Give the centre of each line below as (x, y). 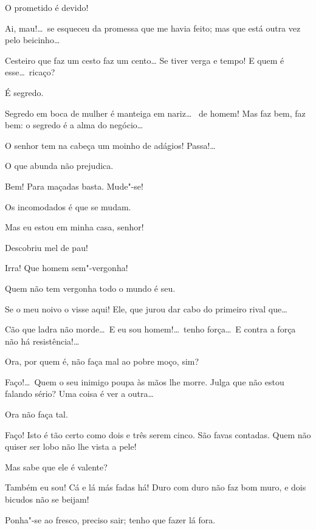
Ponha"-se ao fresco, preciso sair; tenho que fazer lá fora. (110, 519)
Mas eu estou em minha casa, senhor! (74, 227)
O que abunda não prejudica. (59, 166)
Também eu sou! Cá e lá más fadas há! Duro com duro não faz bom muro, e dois (156, 487)
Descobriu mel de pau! (46, 247)
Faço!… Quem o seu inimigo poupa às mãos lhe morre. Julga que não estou (145, 381)
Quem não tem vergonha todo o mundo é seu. (90, 288)
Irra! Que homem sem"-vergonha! (67, 268)
